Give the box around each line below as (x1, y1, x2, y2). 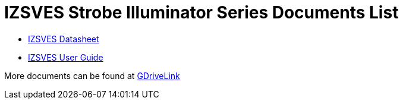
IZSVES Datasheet (28, 33, 99, 44)
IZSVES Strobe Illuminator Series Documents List (4, 2, 399, 23)
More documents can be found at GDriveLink (4, 70, 180, 81)
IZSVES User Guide (28, 52, 103, 62)
